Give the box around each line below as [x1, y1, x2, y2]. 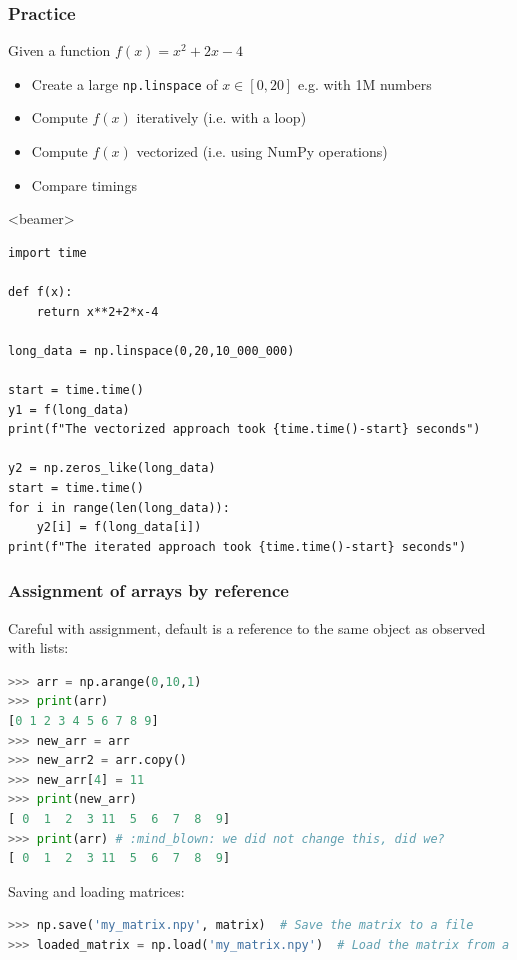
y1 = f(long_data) [8, 402, 130, 417]
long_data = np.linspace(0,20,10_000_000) [8, 343, 295, 358]
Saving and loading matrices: [8, 880, 185, 901]
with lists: [8, 637, 69, 658]
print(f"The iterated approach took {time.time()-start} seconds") [8, 539, 467, 554]
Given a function [8, 40, 111, 61]
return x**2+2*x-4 [36, 304, 159, 319]
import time [8, 245, 87, 260]
